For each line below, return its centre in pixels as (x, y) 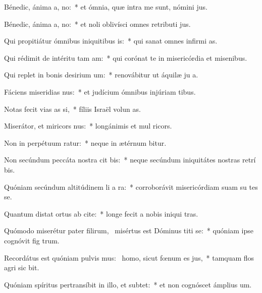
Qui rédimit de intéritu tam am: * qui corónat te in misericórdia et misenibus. (126, 57)
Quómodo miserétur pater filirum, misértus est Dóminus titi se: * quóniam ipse (129, 231)
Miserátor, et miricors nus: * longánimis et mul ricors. (88, 126)
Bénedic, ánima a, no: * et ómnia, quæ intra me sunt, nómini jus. (106, 7)
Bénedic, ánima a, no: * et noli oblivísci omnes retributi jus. (97, 24)
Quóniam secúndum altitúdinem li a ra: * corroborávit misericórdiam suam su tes (131, 186)
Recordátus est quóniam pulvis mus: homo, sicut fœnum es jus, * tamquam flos (129, 257)
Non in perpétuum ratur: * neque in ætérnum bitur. (85, 142)
